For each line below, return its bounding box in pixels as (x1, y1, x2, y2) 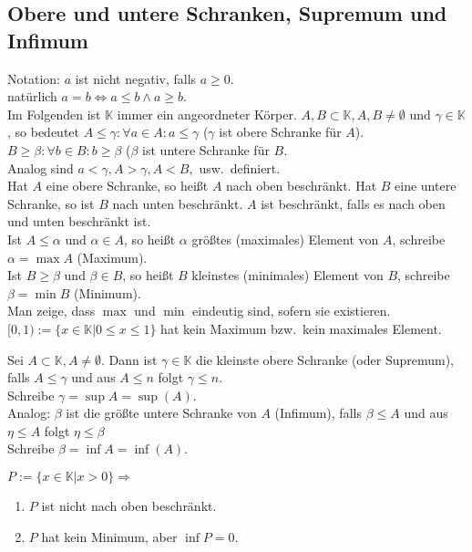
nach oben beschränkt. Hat (226, 176, 377, 195)
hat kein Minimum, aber (41, 526, 178, 546)
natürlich (7, 87, 57, 106)
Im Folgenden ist (7, 104, 101, 123)
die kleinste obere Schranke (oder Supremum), (196, 349, 455, 369)
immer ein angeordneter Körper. (117, 104, 297, 123)
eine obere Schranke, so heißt (46, 176, 209, 195)
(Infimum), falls (274, 403, 362, 422)
